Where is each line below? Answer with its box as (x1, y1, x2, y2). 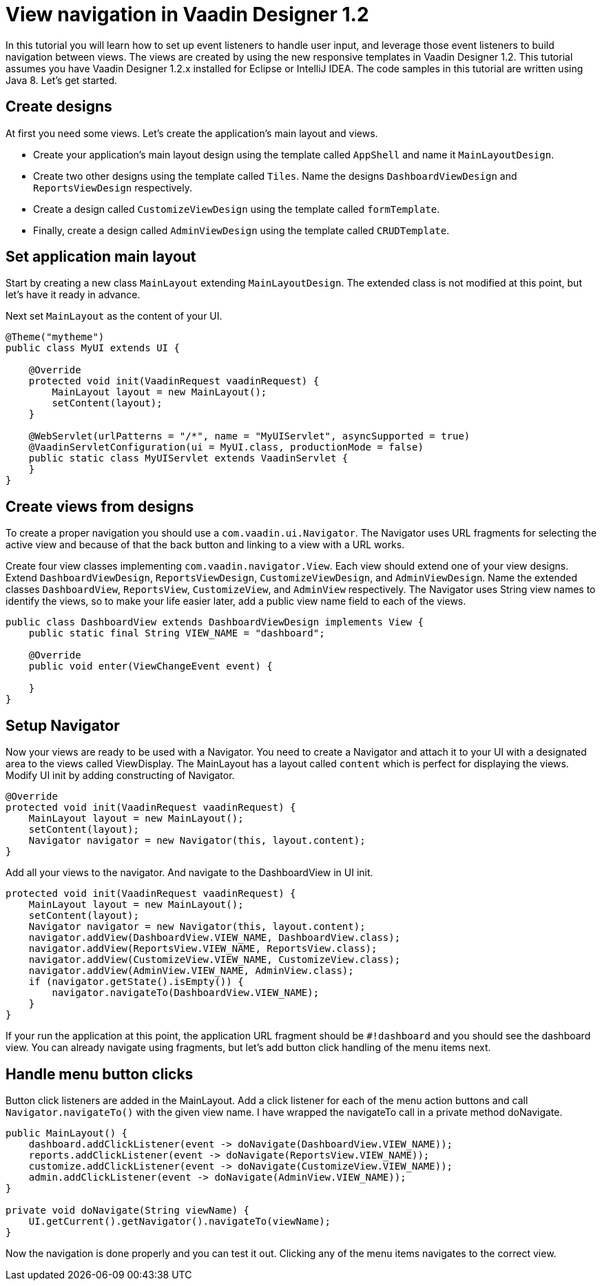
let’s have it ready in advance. (6, 289, 141, 301)
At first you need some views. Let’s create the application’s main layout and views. (6, 127, 378, 139)
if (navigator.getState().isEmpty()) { (28, 976, 244, 988)
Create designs (6, 98, 112, 116)
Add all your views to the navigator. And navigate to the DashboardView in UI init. (6, 867, 373, 879)
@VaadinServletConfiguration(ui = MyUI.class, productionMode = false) (28, 442, 424, 453)
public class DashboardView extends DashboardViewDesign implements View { (6, 616, 424, 628)
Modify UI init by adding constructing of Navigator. (6, 769, 235, 782)
